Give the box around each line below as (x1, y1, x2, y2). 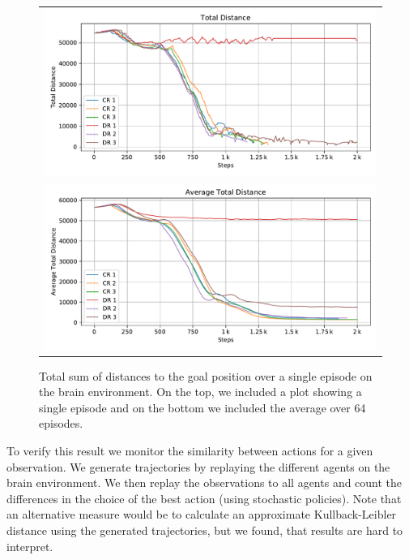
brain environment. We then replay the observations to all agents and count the (6, 474, 403, 491)
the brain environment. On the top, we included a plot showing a (39, 383, 362, 400)
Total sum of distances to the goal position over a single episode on (39, 367, 373, 384)
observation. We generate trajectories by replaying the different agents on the (6, 458, 390, 475)
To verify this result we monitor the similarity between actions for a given (6, 442, 373, 459)
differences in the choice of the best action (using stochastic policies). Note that (6, 489, 402, 506)
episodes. (39, 415, 83, 432)
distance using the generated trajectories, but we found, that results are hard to (6, 522, 403, 539)
